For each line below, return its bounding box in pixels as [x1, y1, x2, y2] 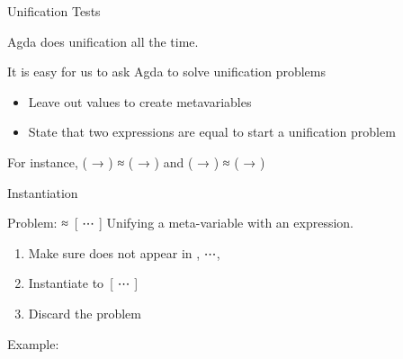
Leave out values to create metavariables [28, 92, 252, 111]
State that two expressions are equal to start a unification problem [28, 122, 396, 141]
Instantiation [7, 183, 78, 202]
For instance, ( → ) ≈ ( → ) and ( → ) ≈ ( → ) [7, 152, 265, 171]
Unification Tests [7, 2, 101, 20]
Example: [7, 334, 59, 353]
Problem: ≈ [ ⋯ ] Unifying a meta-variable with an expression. [7, 213, 354, 232]
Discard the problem [28, 303, 141, 322]
